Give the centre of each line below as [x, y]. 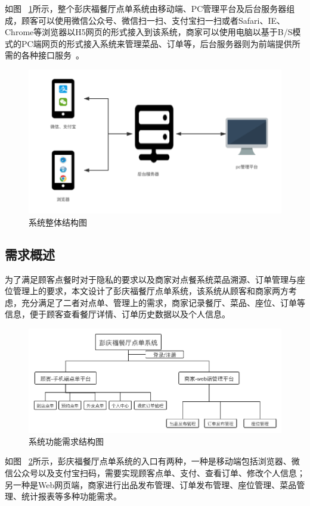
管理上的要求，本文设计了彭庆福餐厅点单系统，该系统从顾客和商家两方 [151, 291]
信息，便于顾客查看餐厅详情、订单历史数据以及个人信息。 [117, 314]
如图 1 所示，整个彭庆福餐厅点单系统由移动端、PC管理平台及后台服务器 [146, 8]
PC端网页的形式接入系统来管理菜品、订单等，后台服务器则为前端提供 [156, 43]
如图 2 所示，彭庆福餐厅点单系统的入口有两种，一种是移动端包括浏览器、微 [152, 461]
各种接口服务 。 [52, 55]
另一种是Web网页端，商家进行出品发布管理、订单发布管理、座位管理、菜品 [151, 484]
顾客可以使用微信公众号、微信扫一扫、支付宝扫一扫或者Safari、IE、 [153, 20]
